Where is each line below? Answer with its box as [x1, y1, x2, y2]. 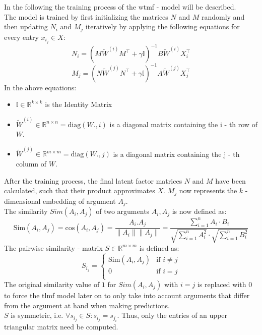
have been [215, 175, 246, 186]
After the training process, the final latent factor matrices [4, 175, 182, 186]
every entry [4, 31, 39, 42]
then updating [4, 21, 48, 32]
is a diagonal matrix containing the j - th [113, 148, 240, 159]
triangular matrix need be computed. [4, 321, 118, 332]
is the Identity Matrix [45, 99, 112, 109]
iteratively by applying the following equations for [85, 21, 240, 32]
